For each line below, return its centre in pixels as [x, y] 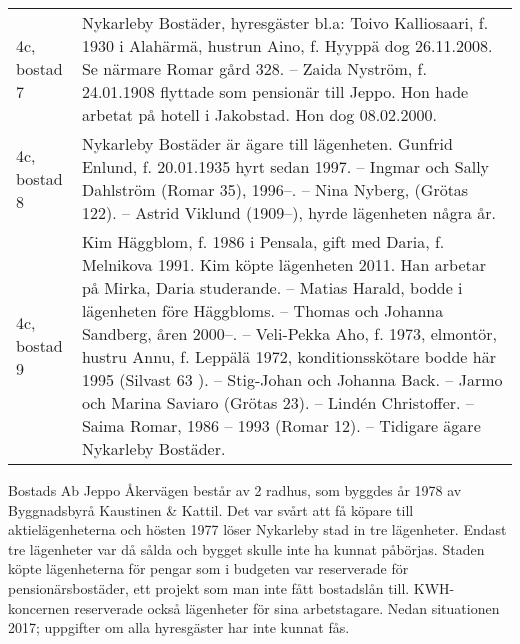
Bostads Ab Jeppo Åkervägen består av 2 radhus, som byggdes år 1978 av [235, 490]
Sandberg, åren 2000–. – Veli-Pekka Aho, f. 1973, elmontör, [289, 333]
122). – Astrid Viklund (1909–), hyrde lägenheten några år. [289, 212]
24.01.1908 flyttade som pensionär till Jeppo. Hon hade [275, 91]
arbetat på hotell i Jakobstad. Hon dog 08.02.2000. [259, 114]
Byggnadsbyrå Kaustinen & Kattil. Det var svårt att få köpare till [211, 509]
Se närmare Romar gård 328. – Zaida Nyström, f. [254, 68]
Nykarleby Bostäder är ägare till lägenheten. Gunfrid [267, 143]
